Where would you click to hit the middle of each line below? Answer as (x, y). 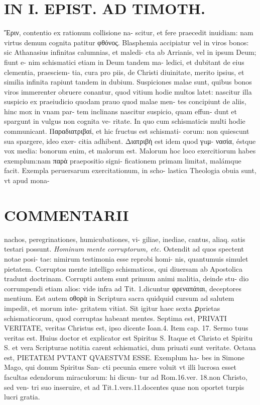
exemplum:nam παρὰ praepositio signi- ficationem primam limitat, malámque (123, 160)
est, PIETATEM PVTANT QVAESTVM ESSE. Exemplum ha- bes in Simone (124, 357)
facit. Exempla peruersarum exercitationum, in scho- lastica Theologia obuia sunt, (130, 170)
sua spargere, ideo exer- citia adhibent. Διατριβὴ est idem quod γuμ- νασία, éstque (130, 141)
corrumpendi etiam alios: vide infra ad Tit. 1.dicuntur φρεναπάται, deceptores (123, 288)
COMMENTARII (67, 215)
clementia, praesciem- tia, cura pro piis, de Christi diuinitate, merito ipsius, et (124, 72)
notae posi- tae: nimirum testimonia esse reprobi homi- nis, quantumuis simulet (126, 258)
